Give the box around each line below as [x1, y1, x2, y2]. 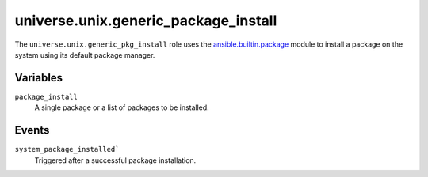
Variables [14, 71, 63, 85]
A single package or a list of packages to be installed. [34, 103, 209, 112]
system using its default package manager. [14, 50, 155, 59]
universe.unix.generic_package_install [14, 12, 277, 29]
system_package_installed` [14, 145, 120, 154]
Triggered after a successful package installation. [34, 155, 197, 165]
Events [14, 123, 50, 137]
